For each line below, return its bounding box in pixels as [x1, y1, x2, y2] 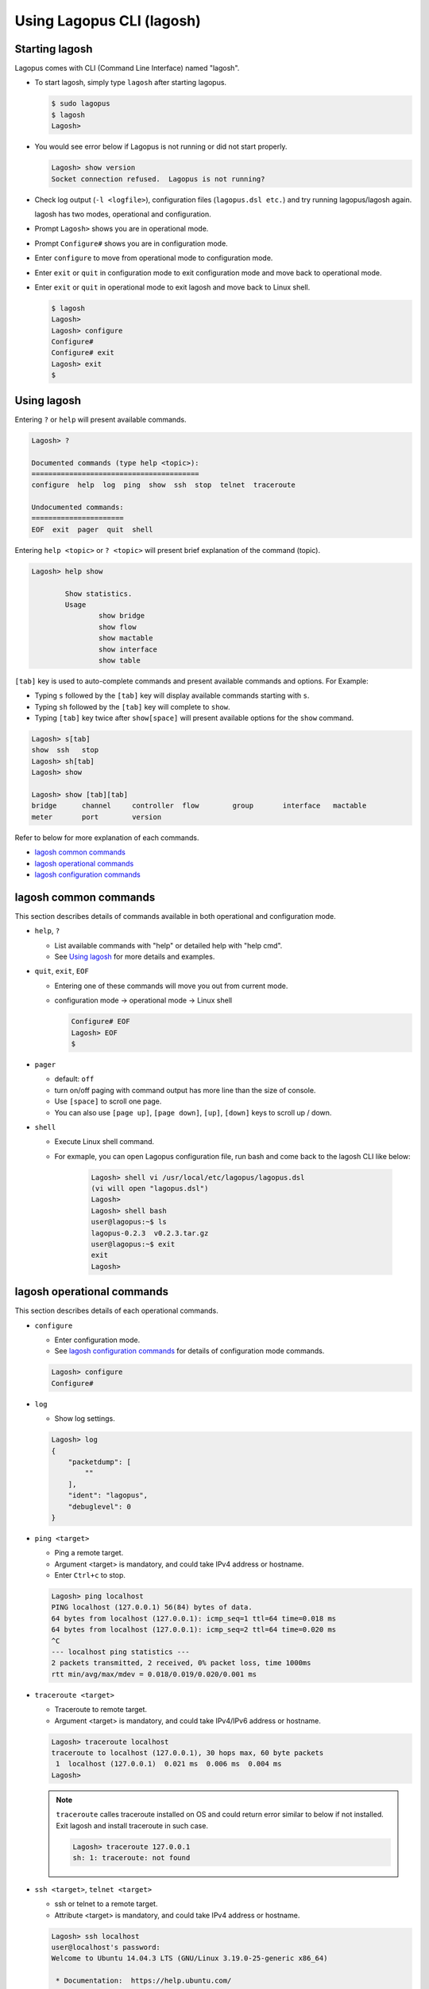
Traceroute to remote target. [54, 1705, 147, 1715]
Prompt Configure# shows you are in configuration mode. [34, 239, 228, 248]
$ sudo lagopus [51, 99, 110, 108]
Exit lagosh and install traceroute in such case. [56, 1820, 208, 1830]
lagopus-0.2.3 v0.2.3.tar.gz [91, 1228, 209, 1237]
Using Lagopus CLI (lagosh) [14, 12, 202, 29]
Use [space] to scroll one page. [54, 1096, 162, 1106]
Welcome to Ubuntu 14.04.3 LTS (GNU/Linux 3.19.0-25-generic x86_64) [51, 1954, 328, 1963]
